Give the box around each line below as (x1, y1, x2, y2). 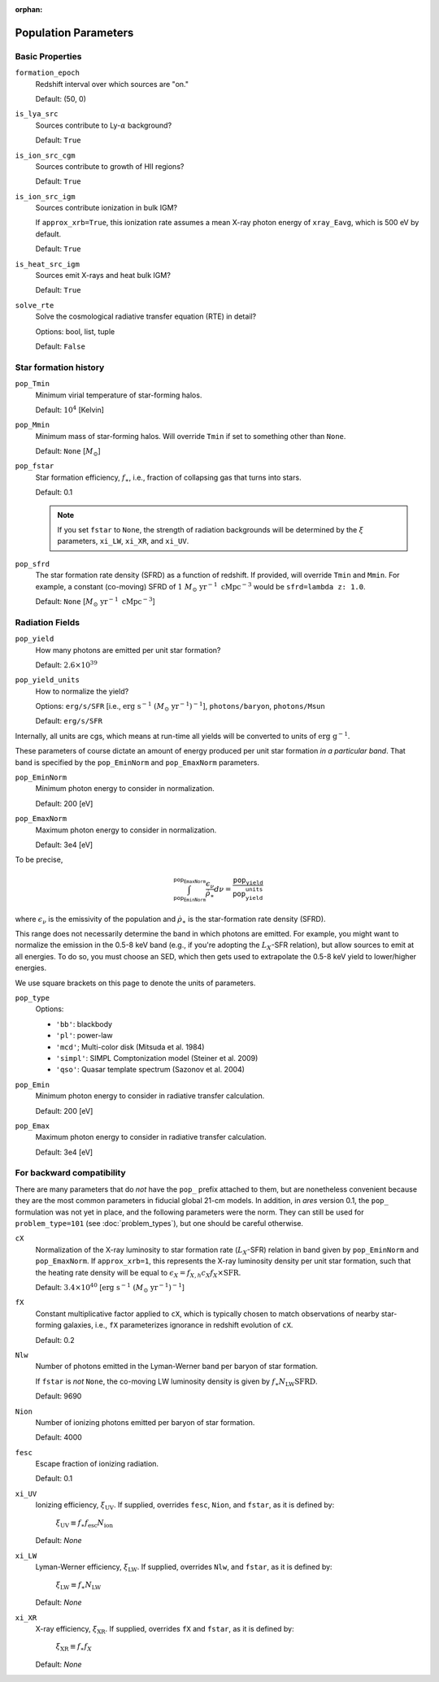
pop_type (15, 993, 50, 1003)
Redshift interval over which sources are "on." (35, 79, 189, 89)
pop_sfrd (15, 559, 50, 568)
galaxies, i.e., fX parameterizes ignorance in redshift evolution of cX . (63, 1320, 293, 1330)
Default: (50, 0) (35, 93, 87, 103)
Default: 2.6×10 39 (35, 659, 98, 670)
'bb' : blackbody (55, 1019, 113, 1028)
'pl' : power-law (55, 1031, 113, 1041)
